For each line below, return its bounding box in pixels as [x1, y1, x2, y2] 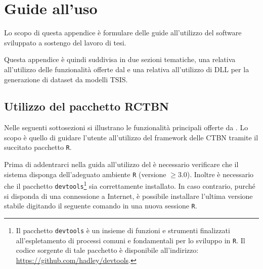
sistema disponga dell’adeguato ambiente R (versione [4, 169, 166, 179]
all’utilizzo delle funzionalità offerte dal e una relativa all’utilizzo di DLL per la [4, 64, 249, 74]
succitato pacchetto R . [4, 142, 72, 152]
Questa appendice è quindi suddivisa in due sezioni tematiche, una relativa [4, 54, 236, 65]
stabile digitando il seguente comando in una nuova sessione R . [4, 200, 197, 211]
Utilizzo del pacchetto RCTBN [4, 98, 169, 114]
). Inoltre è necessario [187, 169, 254, 179]
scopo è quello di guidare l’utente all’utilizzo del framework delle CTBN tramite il [4, 132, 258, 142]
